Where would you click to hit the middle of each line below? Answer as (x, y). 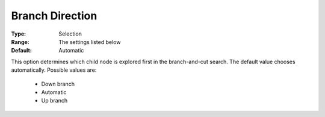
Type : (19, 34)
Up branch (54, 101)
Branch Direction (54, 16)
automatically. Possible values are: (54, 70)
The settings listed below (90, 42)
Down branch (58, 84)
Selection (70, 34)
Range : (20, 42)
